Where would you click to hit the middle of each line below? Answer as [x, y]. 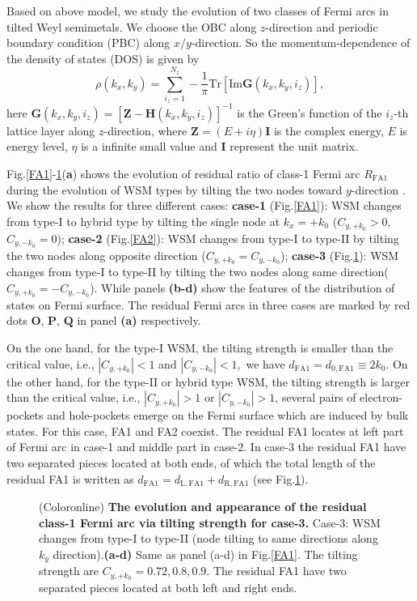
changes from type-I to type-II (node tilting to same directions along [208, 538]
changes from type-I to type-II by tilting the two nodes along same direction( [198, 272]
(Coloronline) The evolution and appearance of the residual [203, 507]
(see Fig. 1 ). [281, 478]
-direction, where [145, 130]
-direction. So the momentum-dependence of [301, 43]
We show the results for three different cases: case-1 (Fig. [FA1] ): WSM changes [204, 205]
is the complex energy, [329, 130]
